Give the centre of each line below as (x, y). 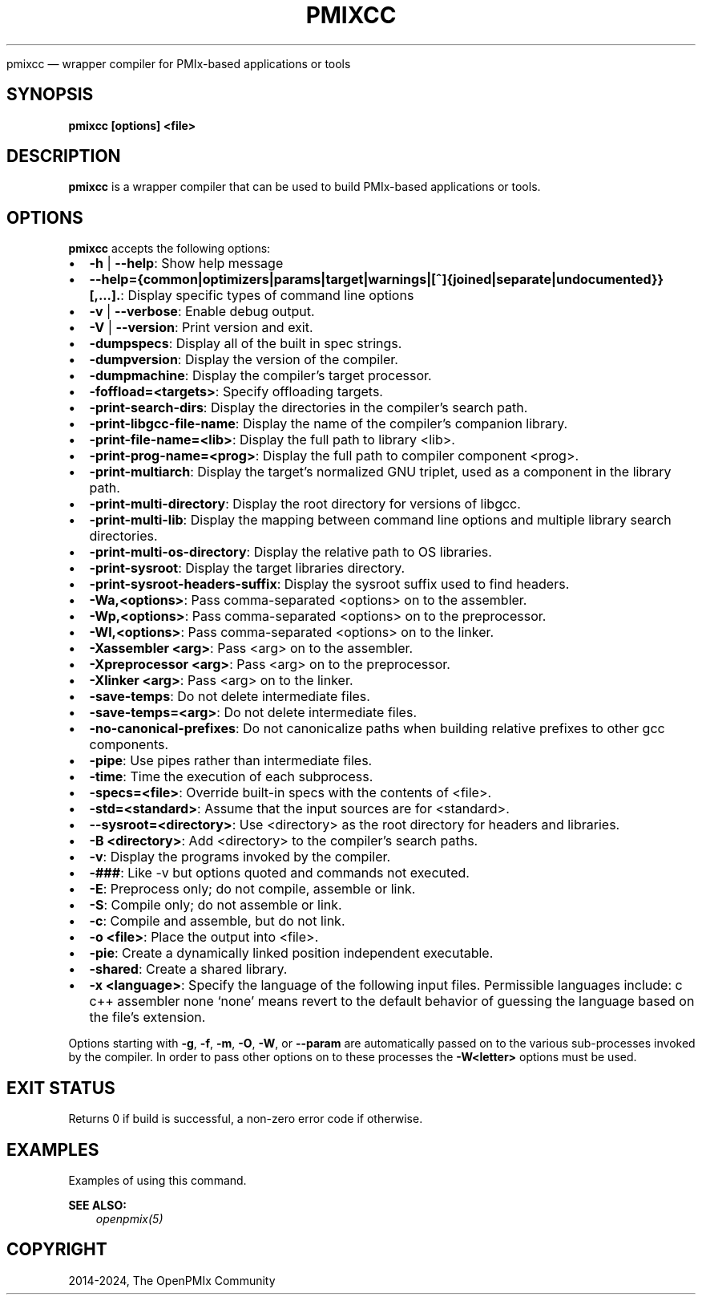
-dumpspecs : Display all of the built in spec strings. (246, 344)
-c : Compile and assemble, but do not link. (217, 921)
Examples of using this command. (157, 1180)
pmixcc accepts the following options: (169, 249)
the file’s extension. (147, 1017)
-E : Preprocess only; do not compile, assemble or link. (252, 889)
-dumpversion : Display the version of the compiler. (244, 360)
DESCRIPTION (64, 156)
